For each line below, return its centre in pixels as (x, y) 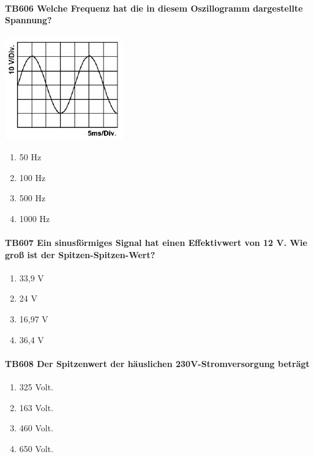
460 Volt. (36, 428)
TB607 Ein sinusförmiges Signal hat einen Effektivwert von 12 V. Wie (156, 242)
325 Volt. (36, 386)
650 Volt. (36, 448)
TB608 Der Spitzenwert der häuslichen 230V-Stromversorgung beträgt (157, 363)
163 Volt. (36, 407)
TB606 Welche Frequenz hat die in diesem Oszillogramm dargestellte (154, 8)
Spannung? (28, 20)
